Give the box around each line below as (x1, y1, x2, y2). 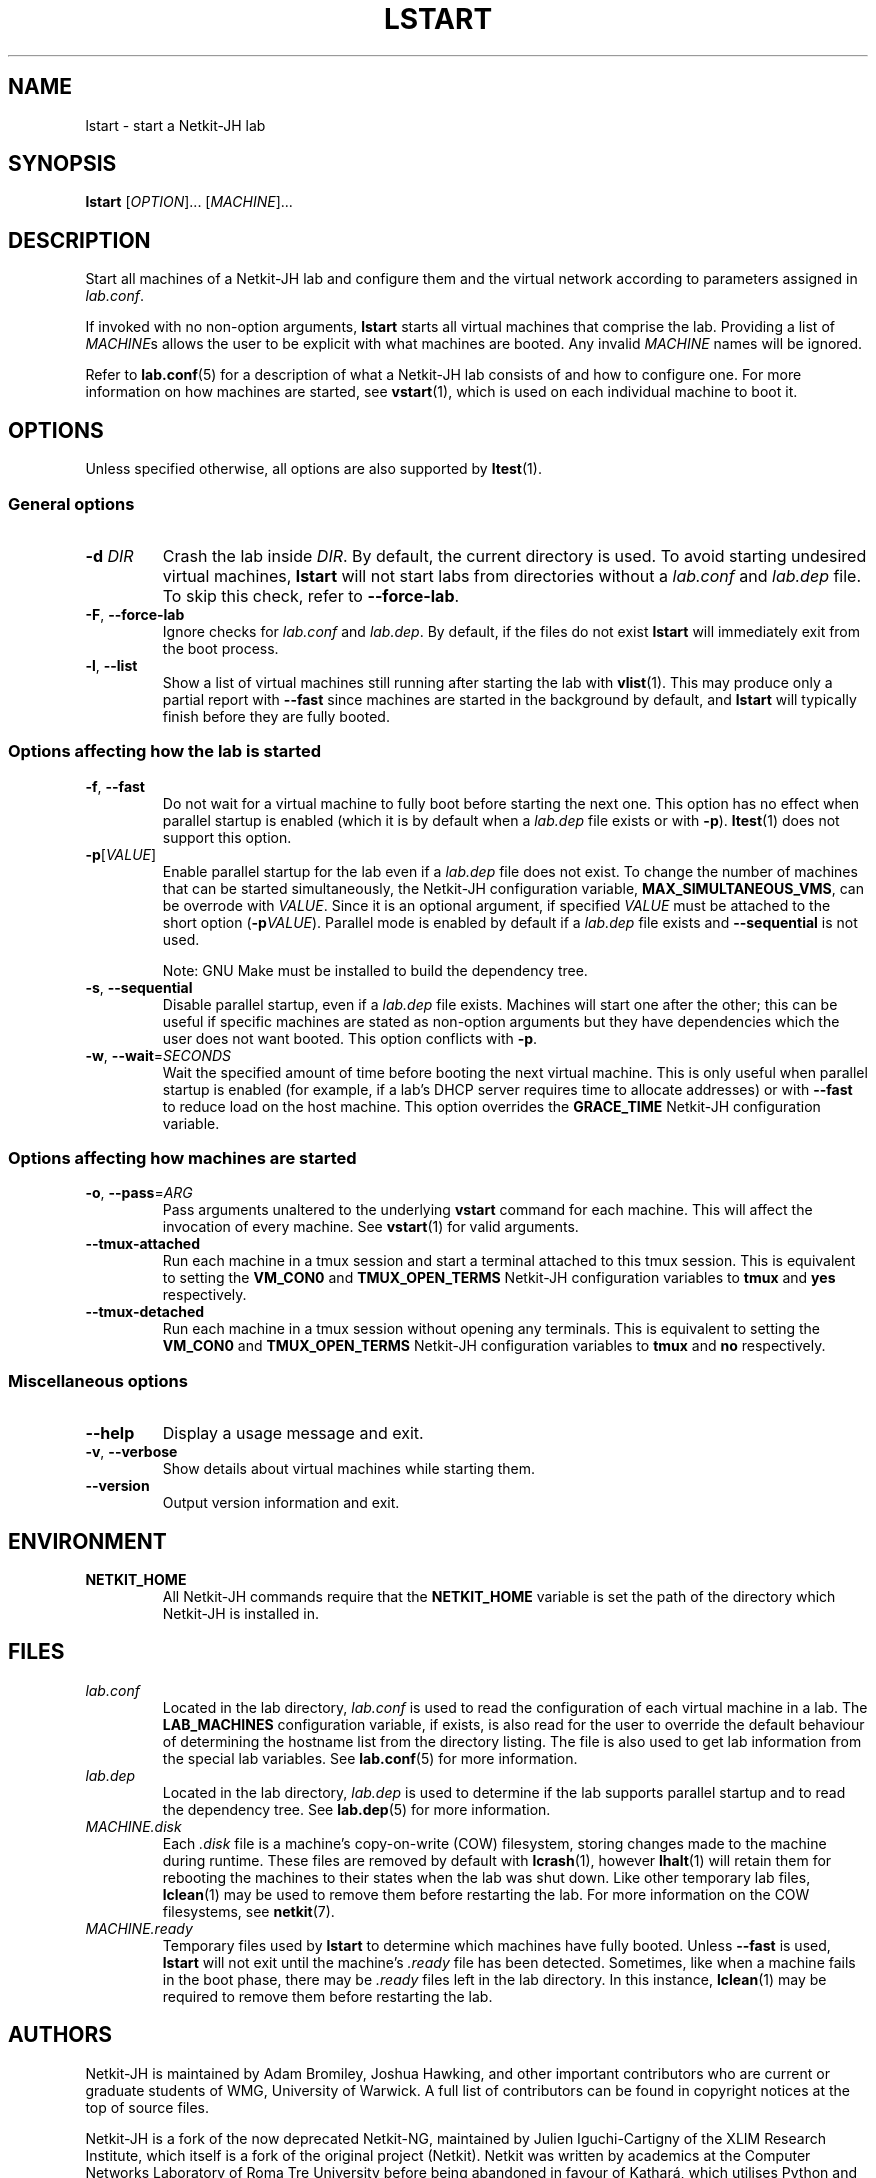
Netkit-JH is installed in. (162, 1604, 320, 1622)
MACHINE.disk (85, 1817, 182, 1835)
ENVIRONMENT (8, 1528, 167, 1554)
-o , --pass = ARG (85, 1184, 193, 1202)
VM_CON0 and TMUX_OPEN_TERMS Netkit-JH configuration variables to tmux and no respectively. (162, 1337, 826, 1355)
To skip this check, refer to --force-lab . (162, 585, 460, 606)
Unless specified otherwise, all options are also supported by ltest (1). (85, 460, 542, 478)
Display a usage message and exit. (162, 1423, 424, 1444)
